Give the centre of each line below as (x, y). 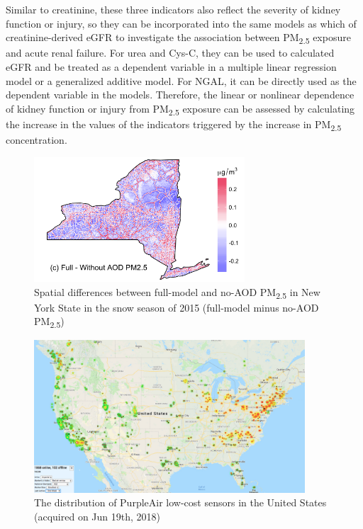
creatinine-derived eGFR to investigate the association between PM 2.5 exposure (178, 38)
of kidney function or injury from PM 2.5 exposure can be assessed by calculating (180, 109)
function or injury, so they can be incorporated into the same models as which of (181, 23)
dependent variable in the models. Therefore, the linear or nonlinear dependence (180, 95)
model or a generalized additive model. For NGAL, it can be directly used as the (181, 80)
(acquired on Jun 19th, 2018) (97, 516)
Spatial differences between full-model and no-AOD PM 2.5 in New (177, 292)
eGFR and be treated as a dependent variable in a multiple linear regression (171, 66)
